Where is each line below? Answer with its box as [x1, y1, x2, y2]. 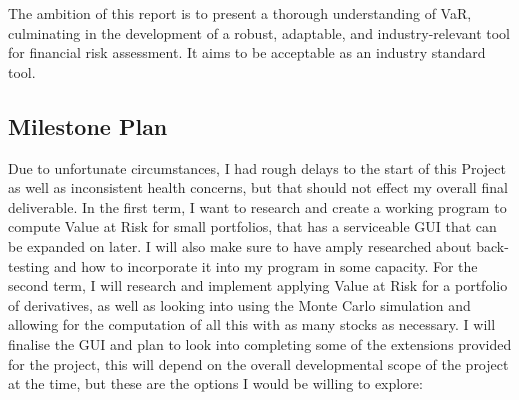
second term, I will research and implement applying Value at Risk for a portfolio [8, 275, 508, 296]
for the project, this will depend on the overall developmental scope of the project [8, 353, 509, 374]
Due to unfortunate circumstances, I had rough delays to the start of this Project [8, 157, 506, 178]
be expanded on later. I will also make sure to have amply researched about [8, 235, 472, 256]
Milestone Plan [8, 110, 168, 141]
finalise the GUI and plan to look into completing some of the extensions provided [8, 333, 512, 354]
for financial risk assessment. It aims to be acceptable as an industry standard [8, 42, 486, 63]
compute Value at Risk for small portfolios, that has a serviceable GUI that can [8, 216, 497, 237]
